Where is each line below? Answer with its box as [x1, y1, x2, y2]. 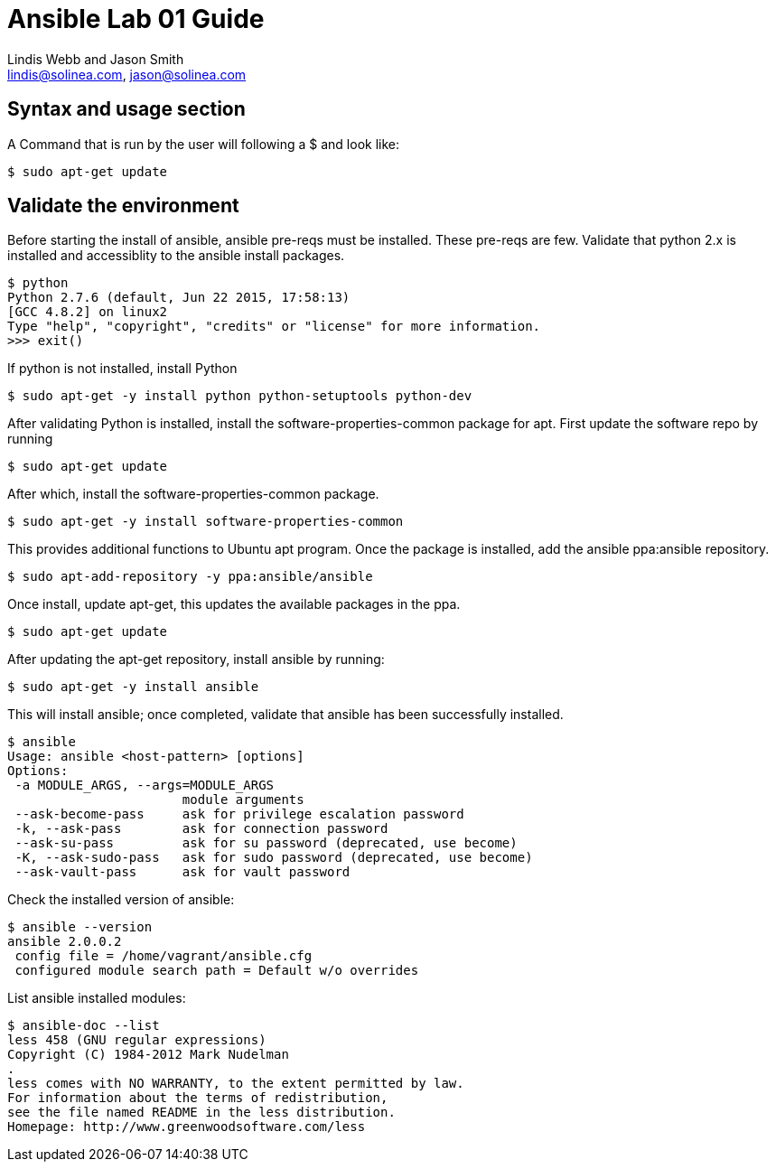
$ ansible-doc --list [7, 1018, 160, 1033]
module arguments [182, 792, 304, 808]
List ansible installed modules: [7, 990, 186, 1006]
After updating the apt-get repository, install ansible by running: [7, 651, 385, 668]
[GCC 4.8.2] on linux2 [7, 304, 168, 320]
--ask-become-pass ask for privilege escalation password [14, 807, 464, 822]
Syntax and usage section [7, 98, 246, 121]
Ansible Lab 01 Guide [7, 4, 265, 34]
